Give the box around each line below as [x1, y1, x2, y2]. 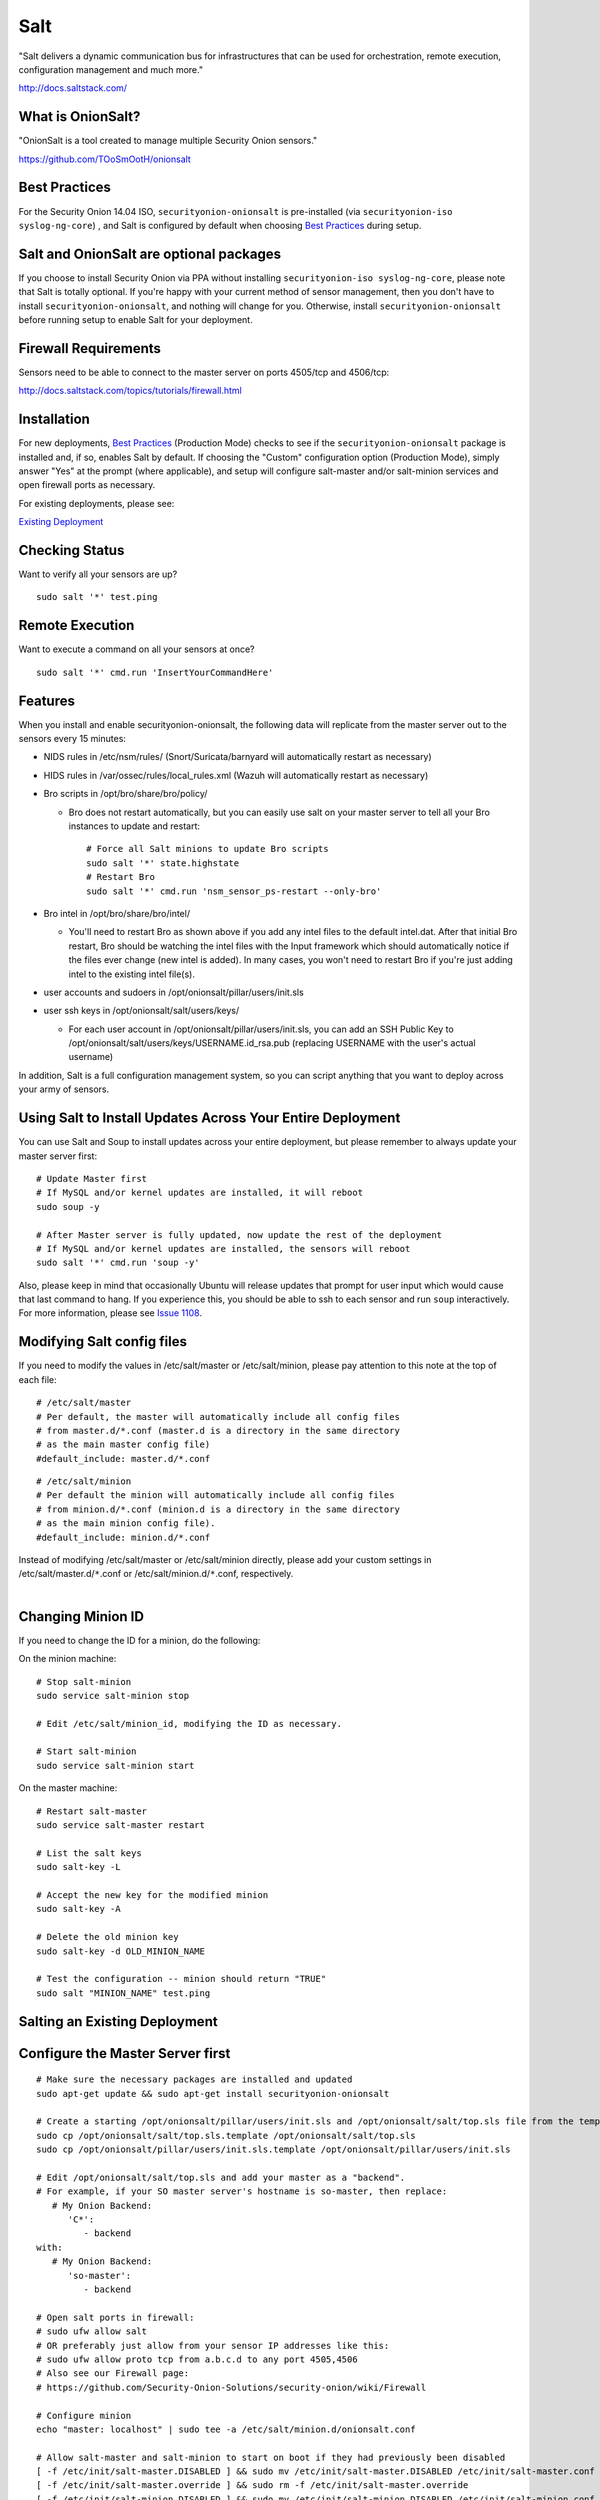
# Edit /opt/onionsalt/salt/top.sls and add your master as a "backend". [36, 2171, 406, 2183]
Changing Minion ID [18, 1608, 145, 1625]
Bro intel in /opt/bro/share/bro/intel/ [43, 907, 190, 919]
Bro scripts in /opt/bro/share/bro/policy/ [43, 788, 208, 800]
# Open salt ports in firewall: [36, 2311, 195, 2323]
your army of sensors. [18, 1083, 110, 1095]
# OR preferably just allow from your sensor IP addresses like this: [36, 2340, 390, 2351]
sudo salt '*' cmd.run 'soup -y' [36, 1257, 200, 1269]
